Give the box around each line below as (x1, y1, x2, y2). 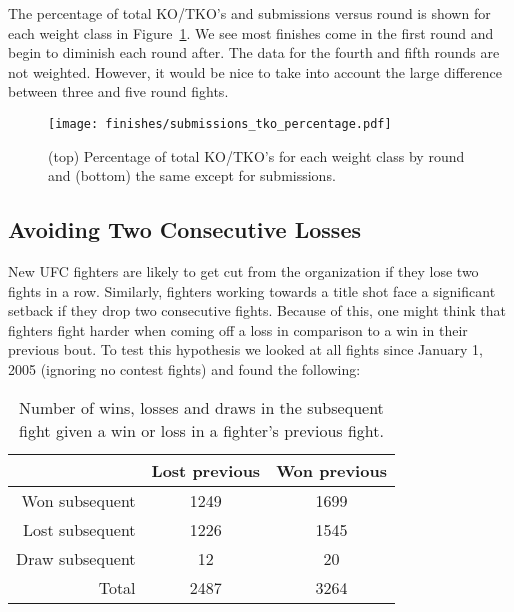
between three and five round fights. (8, 81, 229, 102)
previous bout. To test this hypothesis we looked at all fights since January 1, (8, 339, 483, 360)
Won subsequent (21, 488, 136, 512)
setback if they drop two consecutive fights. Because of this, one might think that (8, 300, 506, 321)
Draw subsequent (16, 546, 136, 570)
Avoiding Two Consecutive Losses (8, 214, 361, 245)
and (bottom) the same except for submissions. (48, 165, 336, 186)
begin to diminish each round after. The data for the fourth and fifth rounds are (8, 42, 500, 63)
